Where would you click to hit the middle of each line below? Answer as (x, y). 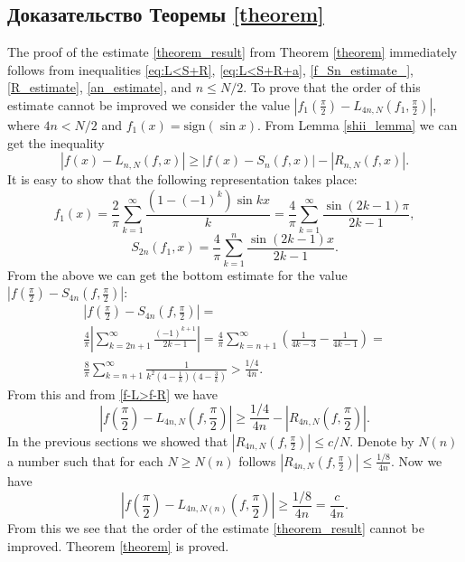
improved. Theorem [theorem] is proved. (118, 545)
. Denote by (382, 440)
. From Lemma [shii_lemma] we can (358, 124)
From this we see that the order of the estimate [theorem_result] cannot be (216, 528)
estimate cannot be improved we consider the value (149, 104)
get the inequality (56, 142)
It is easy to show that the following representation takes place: (182, 179)
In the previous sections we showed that (118, 440)
